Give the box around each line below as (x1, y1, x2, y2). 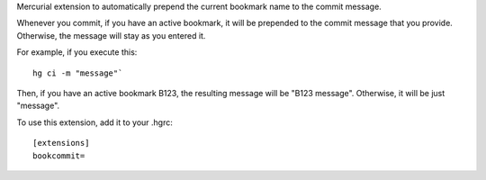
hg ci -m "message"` (32, 67, 123, 78)
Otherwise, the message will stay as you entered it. (16, 30, 206, 40)
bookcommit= (32, 150, 85, 161)
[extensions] (32, 138, 90, 148)
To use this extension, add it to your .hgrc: (16, 117, 173, 128)
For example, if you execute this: (16, 47, 138, 58)
